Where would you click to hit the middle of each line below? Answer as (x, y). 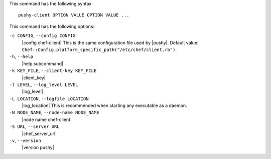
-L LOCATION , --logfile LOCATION (49, 98)
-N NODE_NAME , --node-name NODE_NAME (54, 112)
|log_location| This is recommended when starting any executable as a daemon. (105, 105)
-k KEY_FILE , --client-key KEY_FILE (53, 70)
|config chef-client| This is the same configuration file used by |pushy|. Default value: (110, 42)
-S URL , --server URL (34, 126)
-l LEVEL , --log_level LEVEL (44, 84)
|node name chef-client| (47, 119)
